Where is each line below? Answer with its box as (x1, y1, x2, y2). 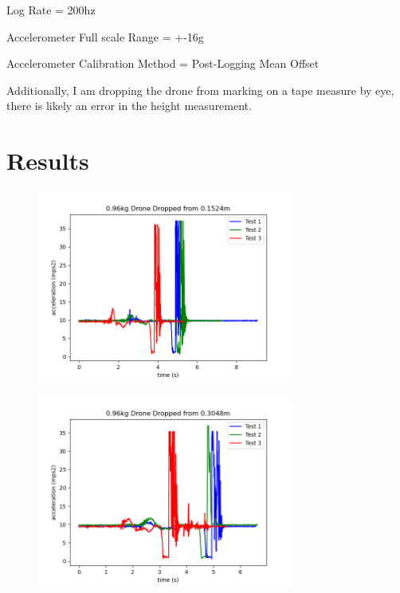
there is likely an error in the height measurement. (6, 97, 252, 114)
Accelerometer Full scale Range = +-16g (6, 28, 204, 45)
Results (6, 144, 89, 177)
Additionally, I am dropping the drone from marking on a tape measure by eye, (6, 81, 394, 98)
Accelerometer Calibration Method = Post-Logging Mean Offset (6, 55, 320, 72)
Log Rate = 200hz (6, 2, 96, 18)
